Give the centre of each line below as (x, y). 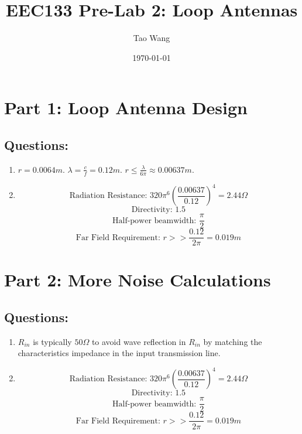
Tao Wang (152, 38)
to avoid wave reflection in (139, 341)
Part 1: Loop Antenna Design (126, 107)
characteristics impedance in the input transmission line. (119, 353)
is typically (52, 341)
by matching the (233, 341)
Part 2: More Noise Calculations (138, 280)
